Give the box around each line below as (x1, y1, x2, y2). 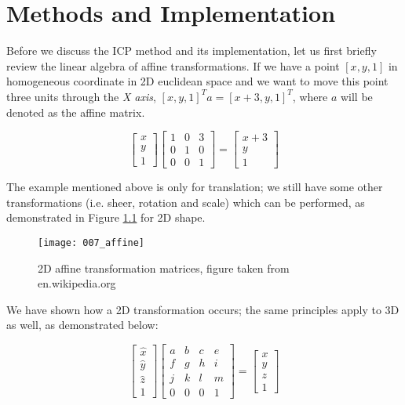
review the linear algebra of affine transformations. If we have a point (6, 57, 340, 74)
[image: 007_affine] (38, 237, 145, 248)
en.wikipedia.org (38, 275, 116, 291)
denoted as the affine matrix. (6, 103, 145, 120)
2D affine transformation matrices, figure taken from (38, 259, 290, 276)
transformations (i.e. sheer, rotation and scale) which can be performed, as (6, 193, 365, 210)
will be (340, 88, 373, 104)
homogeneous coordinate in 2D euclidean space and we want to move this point (6, 73, 389, 89)
